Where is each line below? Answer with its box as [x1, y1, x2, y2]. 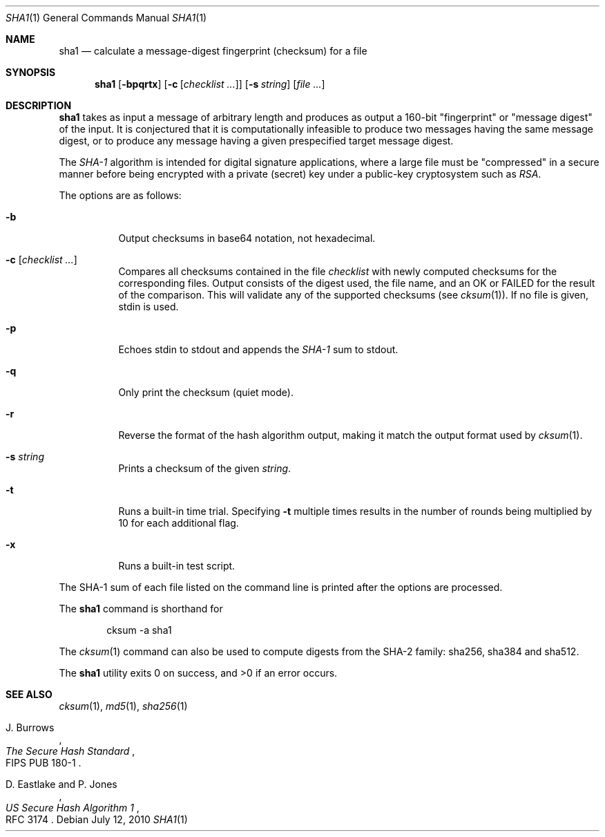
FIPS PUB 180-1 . [6, 757, 81, 769]
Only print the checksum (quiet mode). [118, 386, 294, 398]
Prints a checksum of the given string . [118, 462, 291, 474]
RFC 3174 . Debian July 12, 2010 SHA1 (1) [6, 814, 188, 825]
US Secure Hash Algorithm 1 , [6, 802, 140, 814]
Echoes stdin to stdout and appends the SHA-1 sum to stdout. [118, 344, 398, 355]
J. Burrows [6, 722, 55, 733]
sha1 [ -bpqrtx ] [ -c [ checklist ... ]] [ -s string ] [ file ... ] [95, 78, 325, 90]
